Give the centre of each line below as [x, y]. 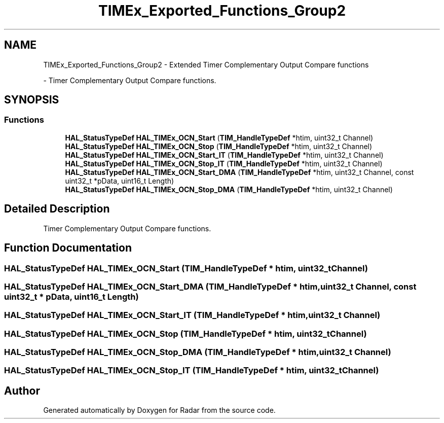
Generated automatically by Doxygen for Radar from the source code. [159, 410]
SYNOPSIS [32, 100]
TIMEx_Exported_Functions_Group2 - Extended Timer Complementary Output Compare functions [206, 64]
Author [22, 391]
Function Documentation [68, 248]
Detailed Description [57, 209]
